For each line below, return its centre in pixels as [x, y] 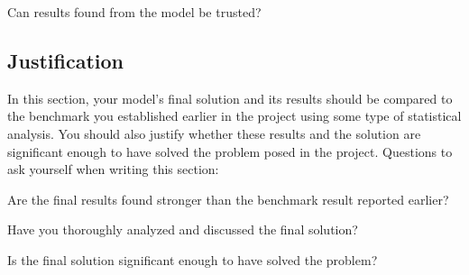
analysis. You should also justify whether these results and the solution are [214, 133]
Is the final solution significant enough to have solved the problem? [193, 259]
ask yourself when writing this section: [113, 169]
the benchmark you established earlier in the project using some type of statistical [234, 116]
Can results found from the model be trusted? [134, 12]
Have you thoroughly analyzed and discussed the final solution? [183, 229]
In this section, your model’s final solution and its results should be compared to [230, 98]
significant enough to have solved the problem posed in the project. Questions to [230, 151]
